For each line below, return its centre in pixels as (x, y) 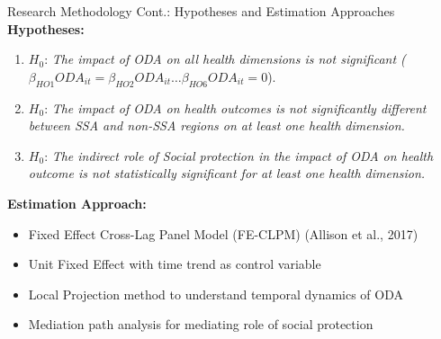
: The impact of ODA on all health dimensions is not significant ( (225, 59)
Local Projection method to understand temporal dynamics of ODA (216, 294)
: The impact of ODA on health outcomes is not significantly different (235, 107)
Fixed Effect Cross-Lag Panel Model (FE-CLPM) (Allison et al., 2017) (223, 233)
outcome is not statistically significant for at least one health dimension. (227, 173)
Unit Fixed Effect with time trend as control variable (175, 264)
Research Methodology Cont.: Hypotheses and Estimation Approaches (201, 11)
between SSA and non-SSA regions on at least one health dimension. (216, 125)
